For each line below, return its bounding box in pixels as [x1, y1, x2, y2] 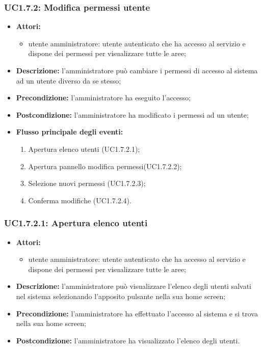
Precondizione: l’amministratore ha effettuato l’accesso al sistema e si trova [16, 308, 258, 318]
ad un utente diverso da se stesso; [16, 75, 121, 86]
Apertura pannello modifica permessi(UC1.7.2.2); [28, 160, 182, 171]
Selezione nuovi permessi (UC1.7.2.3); [28, 178, 146, 189]
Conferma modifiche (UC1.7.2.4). [28, 195, 132, 205]
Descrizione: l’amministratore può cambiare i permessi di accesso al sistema [16, 65, 258, 75]
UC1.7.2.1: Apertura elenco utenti [4, 217, 148, 229]
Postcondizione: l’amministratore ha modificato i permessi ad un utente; [16, 109, 249, 120]
